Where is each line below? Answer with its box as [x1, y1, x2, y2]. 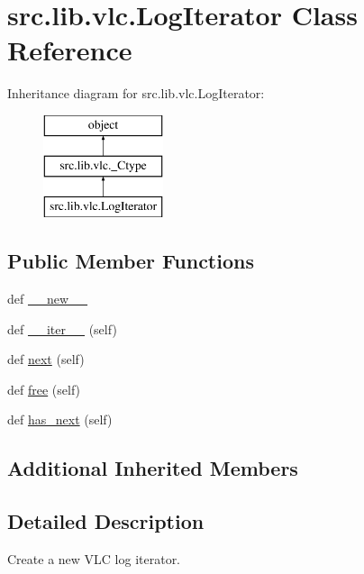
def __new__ [7, 289, 88, 308]
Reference [7, 32, 132, 68]
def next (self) [7, 350, 85, 369]
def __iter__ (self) [7, 319, 117, 338]
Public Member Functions [7, 247, 254, 275]
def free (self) [7, 379, 81, 398]
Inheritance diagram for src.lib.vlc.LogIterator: [7, 84, 265, 103]
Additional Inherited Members [7, 454, 298, 482]
